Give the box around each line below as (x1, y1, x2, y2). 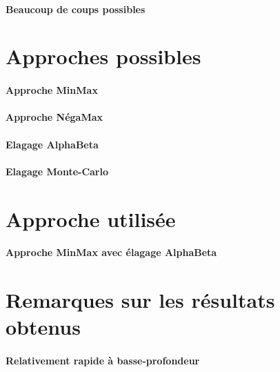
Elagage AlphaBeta (6, 137, 99, 151)
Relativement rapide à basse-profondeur (6, 353, 200, 368)
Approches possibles (6, 42, 201, 70)
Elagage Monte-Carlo (6, 164, 108, 178)
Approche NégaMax (6, 110, 103, 124)
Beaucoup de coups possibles (6, 1, 146, 16)
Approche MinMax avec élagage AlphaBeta (6, 245, 217, 260)
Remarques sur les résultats (6, 286, 275, 314)
